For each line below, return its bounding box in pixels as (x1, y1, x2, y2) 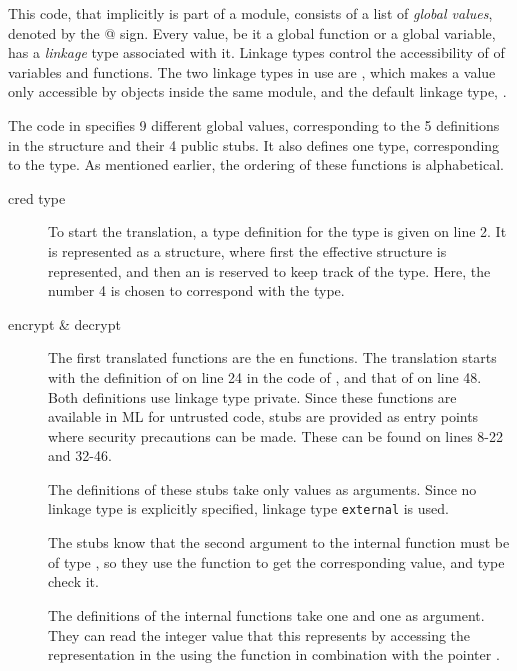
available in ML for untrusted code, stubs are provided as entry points (48, 406, 479, 427)
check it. (48, 571, 99, 592)
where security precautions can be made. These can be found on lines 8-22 (48, 425, 503, 446)
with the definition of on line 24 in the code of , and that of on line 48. (48, 366, 482, 387)
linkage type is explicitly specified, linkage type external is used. (48, 498, 449, 519)
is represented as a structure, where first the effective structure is (48, 240, 447, 261)
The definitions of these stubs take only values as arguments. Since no (48, 478, 477, 499)
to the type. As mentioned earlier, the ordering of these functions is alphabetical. (8, 154, 504, 175)
